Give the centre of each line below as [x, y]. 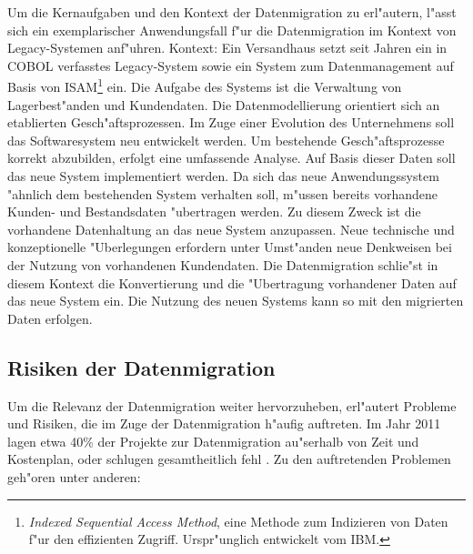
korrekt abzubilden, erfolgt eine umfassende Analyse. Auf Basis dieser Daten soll [231, 158]
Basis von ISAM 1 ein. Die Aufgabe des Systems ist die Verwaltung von [205, 86]
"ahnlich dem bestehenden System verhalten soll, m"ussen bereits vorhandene [223, 193]
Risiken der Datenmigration [141, 367]
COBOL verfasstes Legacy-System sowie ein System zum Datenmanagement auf [231, 65]
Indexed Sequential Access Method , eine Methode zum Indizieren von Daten [238, 521]
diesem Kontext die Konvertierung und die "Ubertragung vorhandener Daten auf [232, 282]
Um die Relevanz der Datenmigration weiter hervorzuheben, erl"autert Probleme [232, 405]
